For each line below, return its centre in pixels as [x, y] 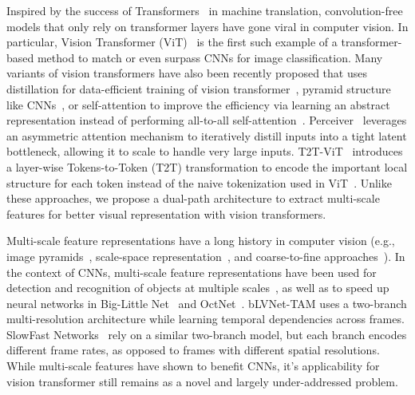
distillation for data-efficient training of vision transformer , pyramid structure [199, 88]
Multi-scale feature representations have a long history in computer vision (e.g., [201, 241]
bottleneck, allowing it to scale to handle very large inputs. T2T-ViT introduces [205, 151]
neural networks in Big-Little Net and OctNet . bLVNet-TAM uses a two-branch [207, 303]
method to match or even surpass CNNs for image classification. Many [210, 57]
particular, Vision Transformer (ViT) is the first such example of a [172, 42]
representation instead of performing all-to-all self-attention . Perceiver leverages [207, 120]
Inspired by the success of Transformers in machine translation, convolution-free [205, 10]
